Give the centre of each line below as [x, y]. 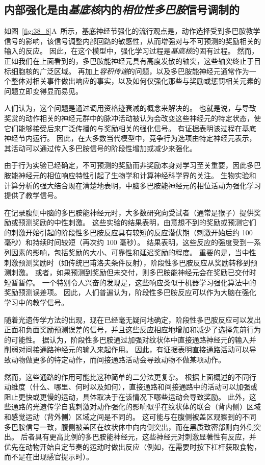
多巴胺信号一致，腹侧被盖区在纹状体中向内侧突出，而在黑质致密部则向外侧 [129, 426]
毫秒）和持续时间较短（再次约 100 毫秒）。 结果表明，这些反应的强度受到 [125, 242]
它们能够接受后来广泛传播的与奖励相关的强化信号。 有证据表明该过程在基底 [130, 128]
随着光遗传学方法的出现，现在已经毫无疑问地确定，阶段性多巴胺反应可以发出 [132, 319]
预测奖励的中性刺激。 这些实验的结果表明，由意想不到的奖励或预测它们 [137, 222]
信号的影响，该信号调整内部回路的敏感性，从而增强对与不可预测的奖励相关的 [132, 41]
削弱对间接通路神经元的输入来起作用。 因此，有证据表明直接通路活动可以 [127, 349]
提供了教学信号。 [33, 195]
